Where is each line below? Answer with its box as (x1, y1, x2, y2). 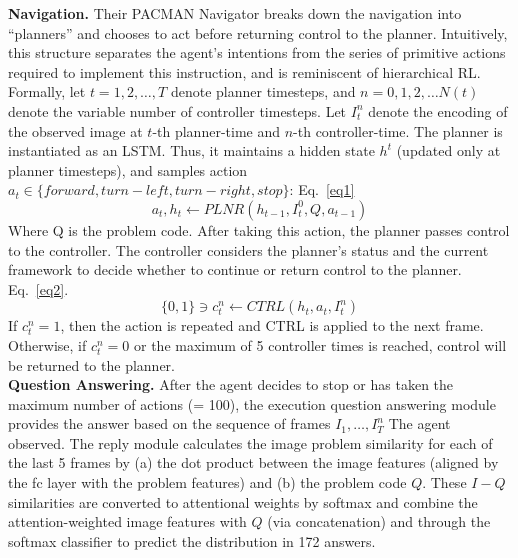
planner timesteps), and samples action (8, 159, 248, 180)
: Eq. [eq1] (289, 179, 355, 200)
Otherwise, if (8, 334, 87, 355)
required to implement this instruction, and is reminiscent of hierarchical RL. (8, 61, 481, 82)
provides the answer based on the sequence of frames (8, 413, 331, 434)
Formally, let (8, 81, 86, 102)
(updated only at (396, 140, 501, 161)
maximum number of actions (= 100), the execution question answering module (8, 393, 496, 414)
